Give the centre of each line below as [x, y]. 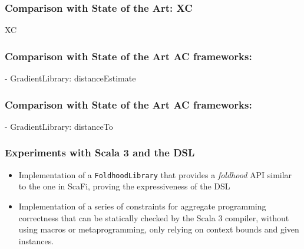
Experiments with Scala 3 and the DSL [100, 153]
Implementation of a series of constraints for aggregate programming [142, 206]
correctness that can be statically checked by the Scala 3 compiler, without [154, 217]
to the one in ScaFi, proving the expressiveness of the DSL [124, 186]
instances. [36, 240]
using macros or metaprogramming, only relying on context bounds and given [159, 229]
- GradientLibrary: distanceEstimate [70, 78]
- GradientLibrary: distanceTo [59, 126]
